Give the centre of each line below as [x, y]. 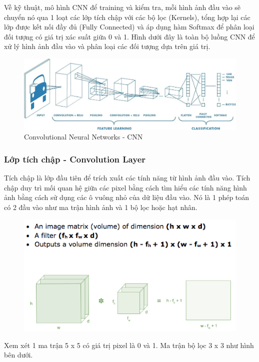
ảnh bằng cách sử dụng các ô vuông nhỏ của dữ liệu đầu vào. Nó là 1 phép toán [127, 197]
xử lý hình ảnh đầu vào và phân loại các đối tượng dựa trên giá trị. [107, 46]
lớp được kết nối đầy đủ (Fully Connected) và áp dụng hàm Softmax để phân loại [129, 27]
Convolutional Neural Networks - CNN [83, 137]
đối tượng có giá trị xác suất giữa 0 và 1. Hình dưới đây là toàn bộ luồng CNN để [129, 36]
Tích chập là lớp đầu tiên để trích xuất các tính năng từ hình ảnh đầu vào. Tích [127, 178]
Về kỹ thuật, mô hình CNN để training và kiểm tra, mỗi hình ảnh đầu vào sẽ [122, 7]
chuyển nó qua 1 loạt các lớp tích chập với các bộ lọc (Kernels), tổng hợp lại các [127, 17]
